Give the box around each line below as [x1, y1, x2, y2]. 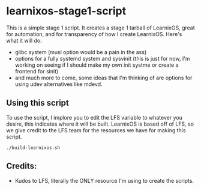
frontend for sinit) [14, 67, 59, 75]
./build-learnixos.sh [6, 144, 61, 151]
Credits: [6, 161, 37, 171]
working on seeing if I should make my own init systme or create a [14, 61, 179, 69]
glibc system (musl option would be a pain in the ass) [14, 48, 147, 55]
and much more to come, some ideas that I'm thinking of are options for [14, 74, 193, 81]
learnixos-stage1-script [6, 4, 127, 18]
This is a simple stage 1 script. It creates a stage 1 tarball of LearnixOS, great [6, 24, 195, 31]
